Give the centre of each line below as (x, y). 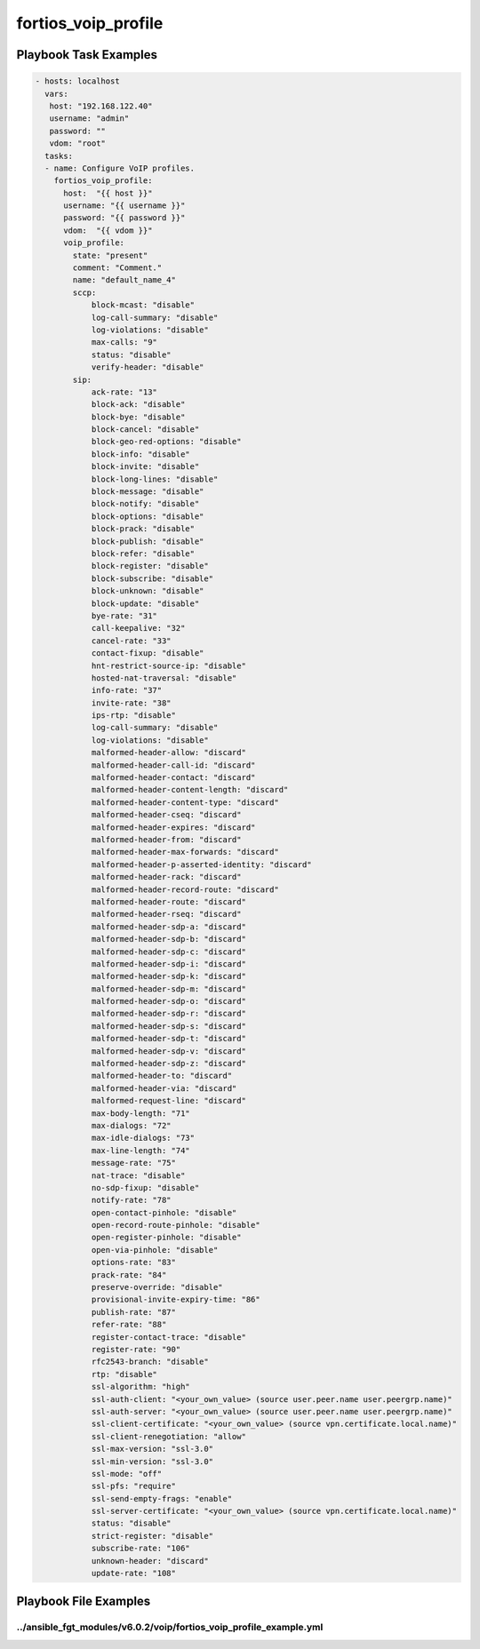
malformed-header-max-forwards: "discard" (185, 852)
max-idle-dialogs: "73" (143, 1138)
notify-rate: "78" (132, 1200)
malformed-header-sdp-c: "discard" (168, 952)
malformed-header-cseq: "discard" (166, 815)
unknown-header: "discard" (150, 1561)
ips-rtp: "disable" (134, 716)
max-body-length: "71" (140, 1113)
